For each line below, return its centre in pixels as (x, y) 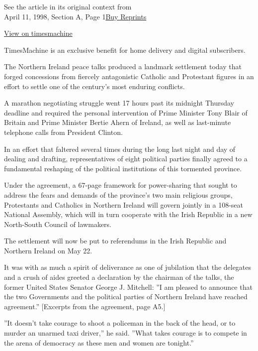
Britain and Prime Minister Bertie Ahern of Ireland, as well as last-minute (118, 122)
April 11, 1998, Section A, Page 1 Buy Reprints (75, 16)
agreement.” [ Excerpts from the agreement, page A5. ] (85, 306)
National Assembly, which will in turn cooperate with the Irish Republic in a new (128, 214)
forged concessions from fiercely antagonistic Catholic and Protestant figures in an (129, 76)
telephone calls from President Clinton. (63, 132)
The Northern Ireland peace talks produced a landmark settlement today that (123, 66)
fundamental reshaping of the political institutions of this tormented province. (123, 168)
